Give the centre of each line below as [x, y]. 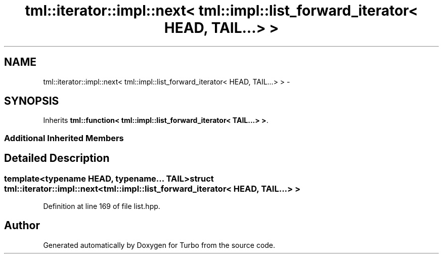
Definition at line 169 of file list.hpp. [102, 206]
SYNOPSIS [32, 101]
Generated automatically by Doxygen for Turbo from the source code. [159, 245]
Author [22, 226]
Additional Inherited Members [64, 138]
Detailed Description [57, 158]
